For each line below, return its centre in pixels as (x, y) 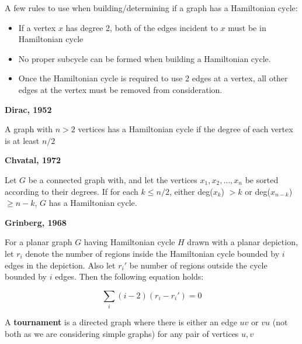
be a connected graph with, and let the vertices (113, 179)
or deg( (258, 191)
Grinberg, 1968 (36, 222)
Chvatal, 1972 (33, 160)
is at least (22, 140)
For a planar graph (39, 242)
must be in (247, 27)
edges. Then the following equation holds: (129, 276)
